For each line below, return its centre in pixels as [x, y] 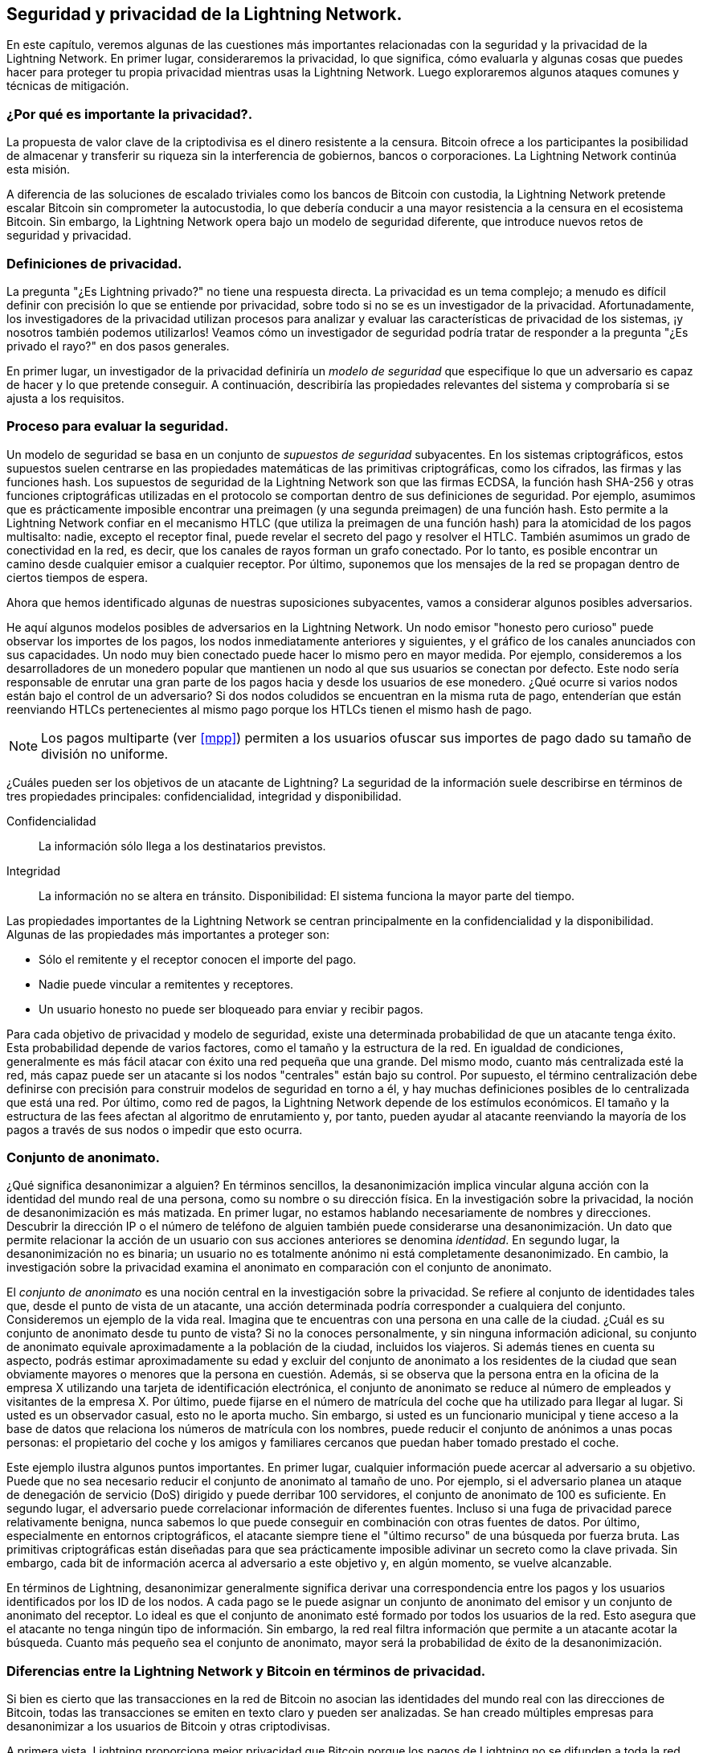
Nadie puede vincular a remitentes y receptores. [166, 984]
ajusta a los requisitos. [65, 398]
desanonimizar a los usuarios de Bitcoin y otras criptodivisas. [169, 1726]
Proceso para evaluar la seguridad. [118, 426]
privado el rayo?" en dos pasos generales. [118, 346]
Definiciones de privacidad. [94, 263]
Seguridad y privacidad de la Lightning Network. [204, 14]
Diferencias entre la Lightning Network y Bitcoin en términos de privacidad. [246, 1671]
